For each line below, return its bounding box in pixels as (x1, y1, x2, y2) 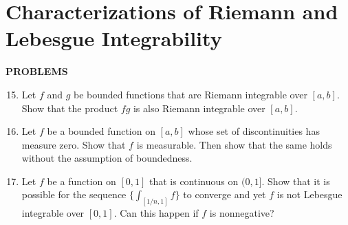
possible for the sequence (21, 187, 127, 202)
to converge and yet (183, 187, 266, 202)
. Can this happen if (113, 206, 199, 220)
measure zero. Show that (21, 137, 126, 151)
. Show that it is (261, 173, 330, 188)
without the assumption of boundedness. (21, 151, 193, 165)
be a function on (47, 173, 116, 188)
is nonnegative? (209, 206, 274, 220)
